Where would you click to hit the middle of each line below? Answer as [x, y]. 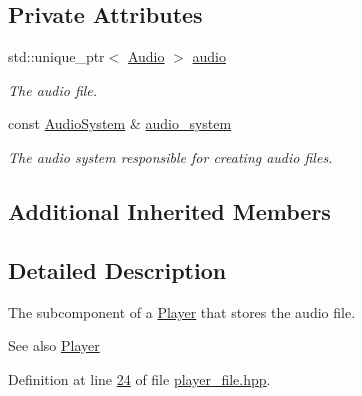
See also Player [54, 345]
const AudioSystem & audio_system [120, 123]
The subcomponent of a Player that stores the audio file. [182, 311]
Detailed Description [117, 269]
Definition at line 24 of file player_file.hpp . [139, 378]
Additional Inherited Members [169, 210]
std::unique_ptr [56, 56]
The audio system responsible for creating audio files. [170, 156]
